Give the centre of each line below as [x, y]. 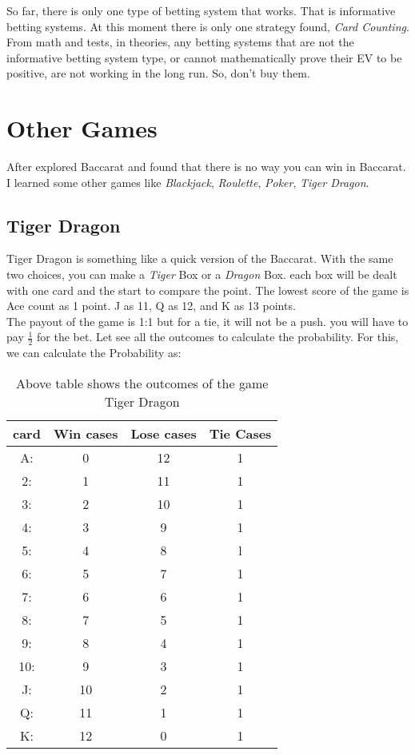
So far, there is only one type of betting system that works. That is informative [201, 10]
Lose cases [164, 433]
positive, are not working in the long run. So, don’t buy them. [158, 73]
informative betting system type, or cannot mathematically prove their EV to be [204, 57]
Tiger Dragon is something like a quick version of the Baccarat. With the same [200, 258]
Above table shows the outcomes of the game [142, 383]
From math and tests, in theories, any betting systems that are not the [180, 42]
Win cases [86, 433]
